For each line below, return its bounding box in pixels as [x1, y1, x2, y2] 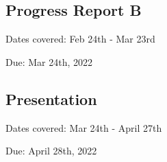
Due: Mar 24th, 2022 [5, 54, 93, 69]
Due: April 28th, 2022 [5, 143, 97, 158]
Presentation [5, 88, 97, 109]
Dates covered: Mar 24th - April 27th [5, 120, 162, 135]
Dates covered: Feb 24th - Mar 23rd [5, 32, 155, 46]
